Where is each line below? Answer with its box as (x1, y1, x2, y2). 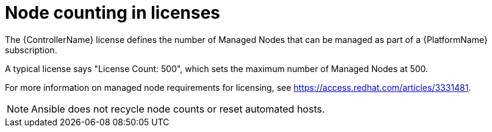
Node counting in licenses (5, 2, 221, 23)
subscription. (5, 44, 57, 55)
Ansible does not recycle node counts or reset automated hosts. (31, 102, 325, 115)
